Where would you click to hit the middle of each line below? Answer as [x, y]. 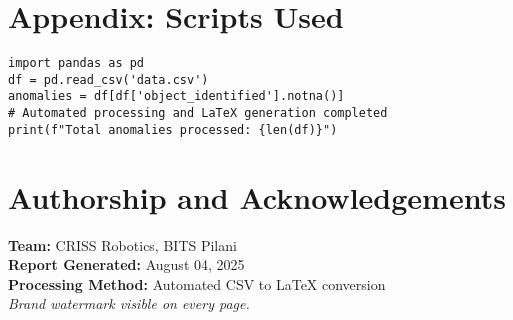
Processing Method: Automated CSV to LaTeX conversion [197, 283]
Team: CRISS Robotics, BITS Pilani [122, 244]
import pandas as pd [76, 63]
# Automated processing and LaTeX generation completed [198, 113]
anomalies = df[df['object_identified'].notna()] [176, 96]
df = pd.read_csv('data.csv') [108, 79]
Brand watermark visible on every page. [129, 303]
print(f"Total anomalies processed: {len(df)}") [173, 129]
